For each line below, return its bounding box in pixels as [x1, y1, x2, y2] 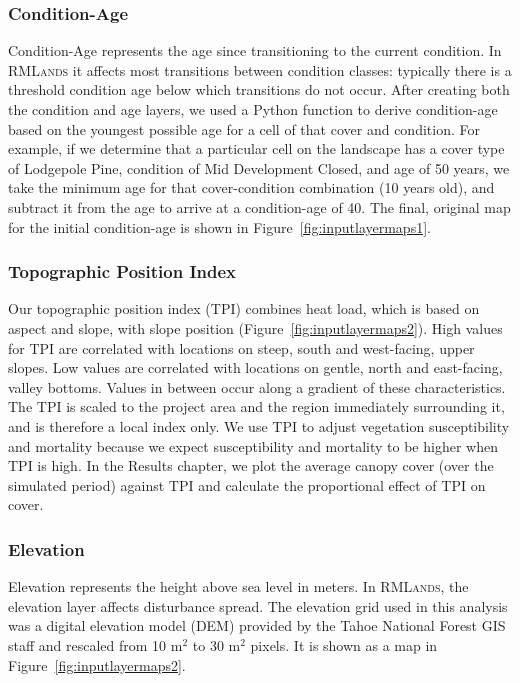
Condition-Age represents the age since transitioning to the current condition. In [8, 40, 502, 61]
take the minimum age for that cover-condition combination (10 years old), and [8, 177, 495, 198]
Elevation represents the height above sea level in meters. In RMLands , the [8, 576, 469, 597]
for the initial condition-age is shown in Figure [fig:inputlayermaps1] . [8, 216, 431, 237]
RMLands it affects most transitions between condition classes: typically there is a [8, 59, 512, 80]
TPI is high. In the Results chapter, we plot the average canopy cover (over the [8, 455, 494, 476]
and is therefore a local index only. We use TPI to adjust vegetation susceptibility [8, 415, 510, 436]
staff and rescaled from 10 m [8, 634, 183, 655]
